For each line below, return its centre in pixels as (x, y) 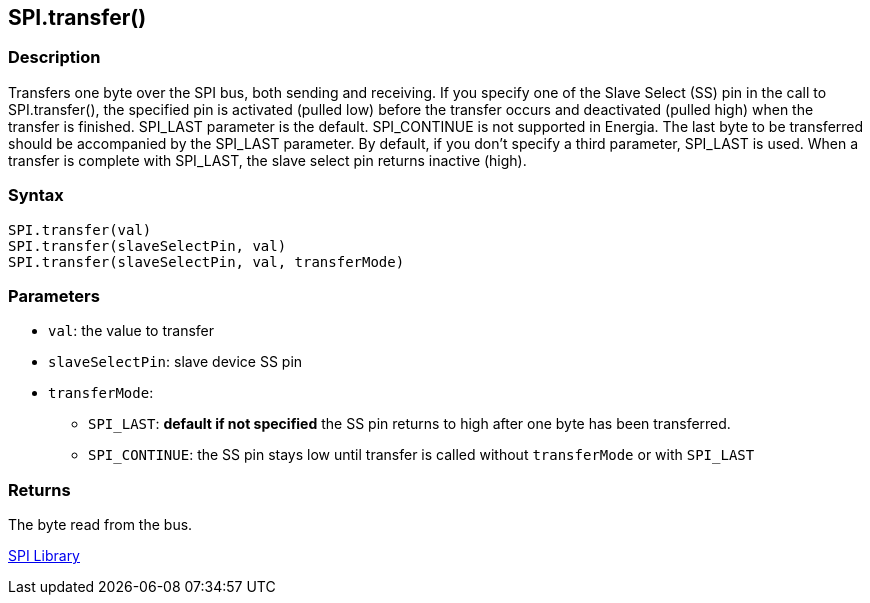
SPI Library (44, 556)
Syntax (36, 195)
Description (54, 57)
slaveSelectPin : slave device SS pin (175, 362)
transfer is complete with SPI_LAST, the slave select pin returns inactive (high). (267, 160)
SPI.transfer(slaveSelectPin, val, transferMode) (206, 261)
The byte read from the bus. (100, 525)
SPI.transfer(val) (80, 229)
